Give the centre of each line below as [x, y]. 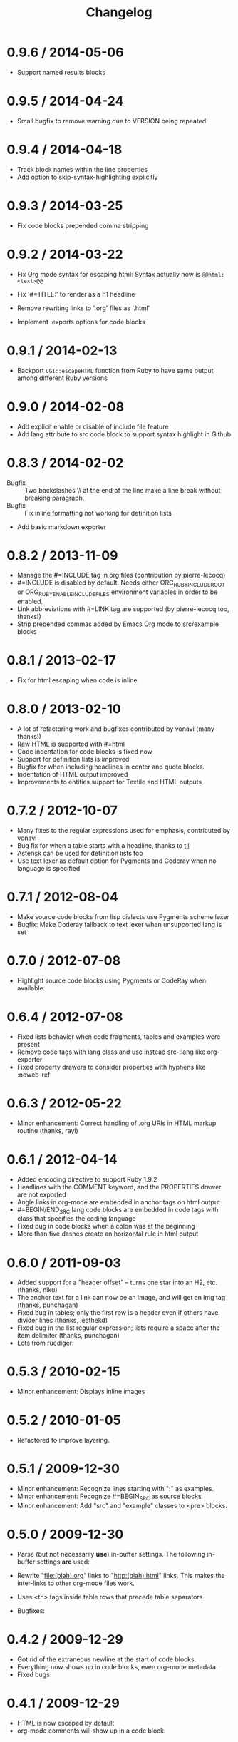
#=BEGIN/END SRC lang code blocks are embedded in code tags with [118, 1210]
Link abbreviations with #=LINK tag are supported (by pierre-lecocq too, [123, 609]
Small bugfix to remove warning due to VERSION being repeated [112, 121]
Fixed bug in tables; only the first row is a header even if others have [118, 1313]
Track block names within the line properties [82, 169]
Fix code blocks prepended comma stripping [83, 225]
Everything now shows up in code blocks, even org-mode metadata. [117, 1666]
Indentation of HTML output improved [72, 774]
